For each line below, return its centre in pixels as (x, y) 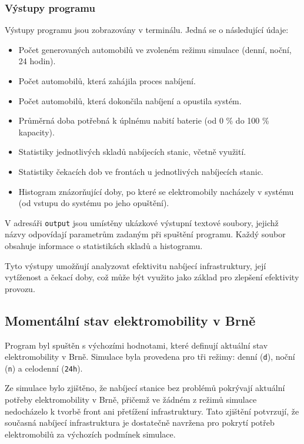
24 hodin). (37, 61)
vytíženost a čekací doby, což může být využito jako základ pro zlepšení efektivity (152, 277)
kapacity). (36, 132)
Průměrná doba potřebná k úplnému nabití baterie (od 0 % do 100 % (144, 120)
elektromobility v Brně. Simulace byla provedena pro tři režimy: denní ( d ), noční (150, 357)
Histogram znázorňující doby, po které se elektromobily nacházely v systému (156, 191)
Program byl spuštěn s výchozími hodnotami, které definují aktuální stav (136, 345)
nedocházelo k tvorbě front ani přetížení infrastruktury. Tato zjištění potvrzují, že (152, 411)
